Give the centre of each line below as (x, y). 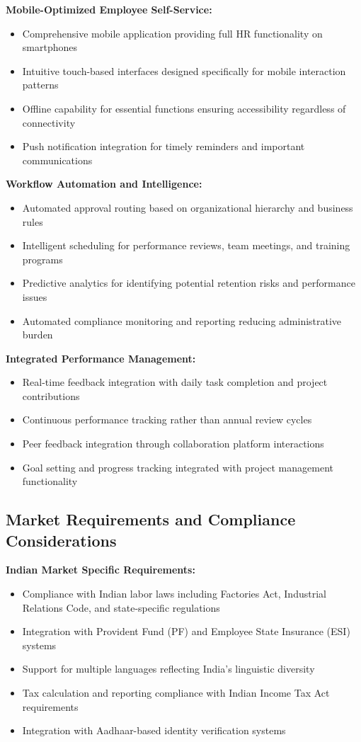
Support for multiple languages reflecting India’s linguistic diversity (168, 669)
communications (57, 160)
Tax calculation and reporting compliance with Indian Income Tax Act (176, 692)
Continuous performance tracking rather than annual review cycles (167, 419)
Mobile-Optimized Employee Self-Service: (109, 9)
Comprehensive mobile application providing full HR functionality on (172, 33)
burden (38, 335)
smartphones (50, 47)
